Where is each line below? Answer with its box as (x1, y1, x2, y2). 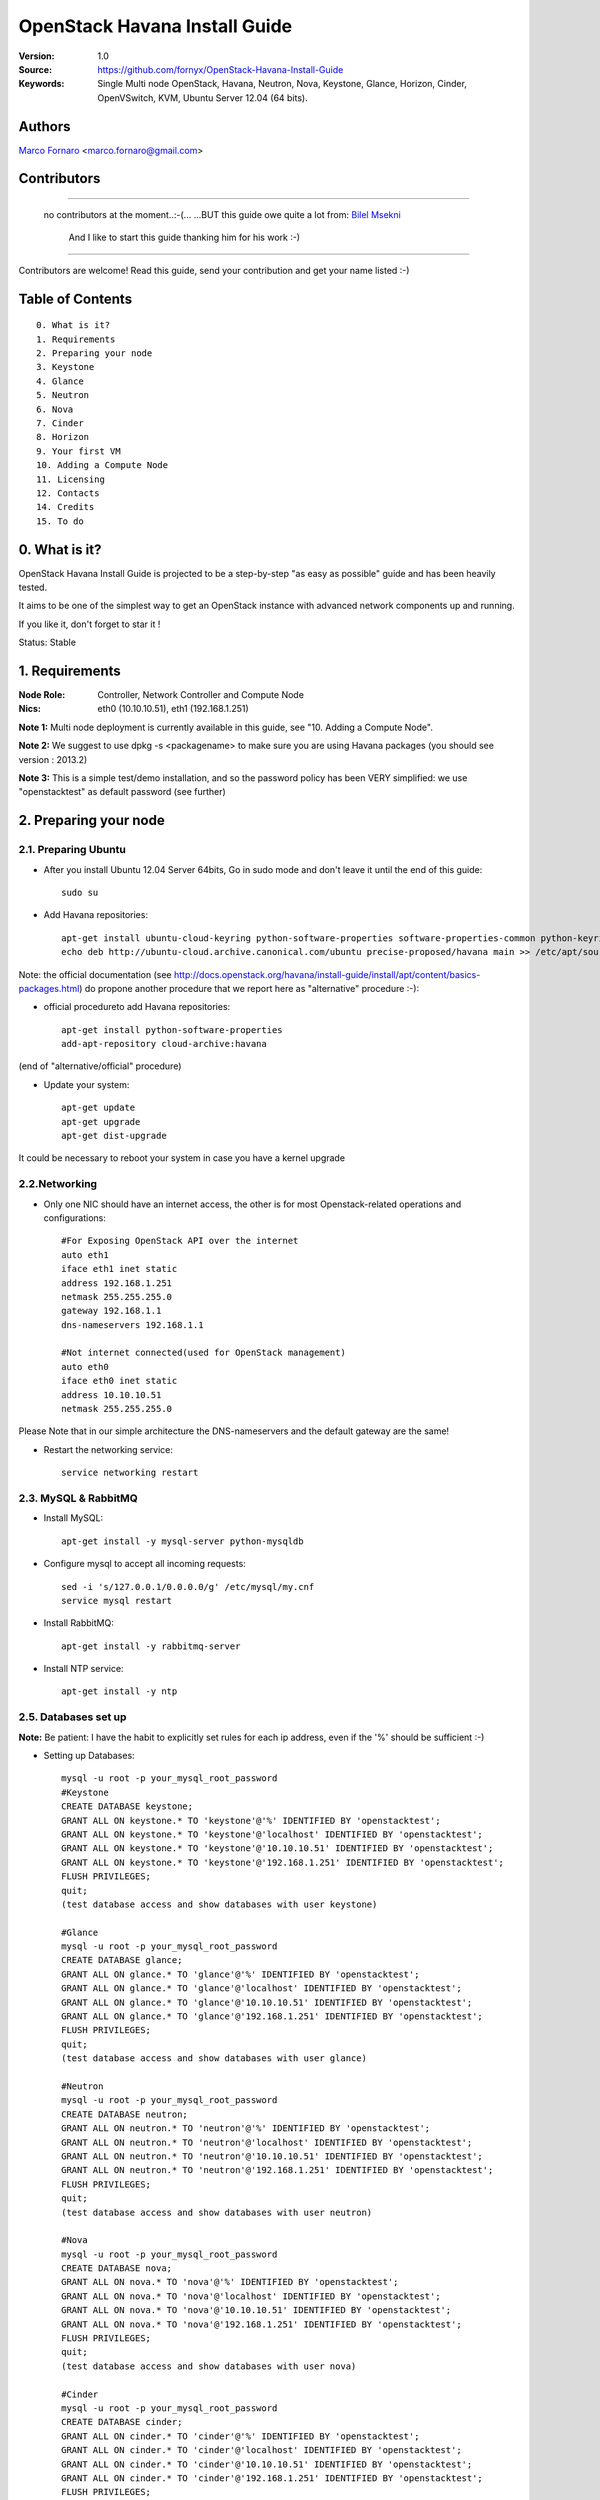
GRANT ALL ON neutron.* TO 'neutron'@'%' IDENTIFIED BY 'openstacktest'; (61, 2123, 431, 2134)
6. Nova (36, 403, 74, 415)
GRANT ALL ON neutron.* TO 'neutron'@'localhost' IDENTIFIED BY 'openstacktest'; (61, 2136, 473, 2148)
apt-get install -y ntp (61, 1686, 178, 1697)
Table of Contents (18, 290, 133, 307)
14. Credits (36, 501, 95, 513)
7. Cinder (36, 417, 84, 429)
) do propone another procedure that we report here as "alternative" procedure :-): (78, 982, 420, 994)
